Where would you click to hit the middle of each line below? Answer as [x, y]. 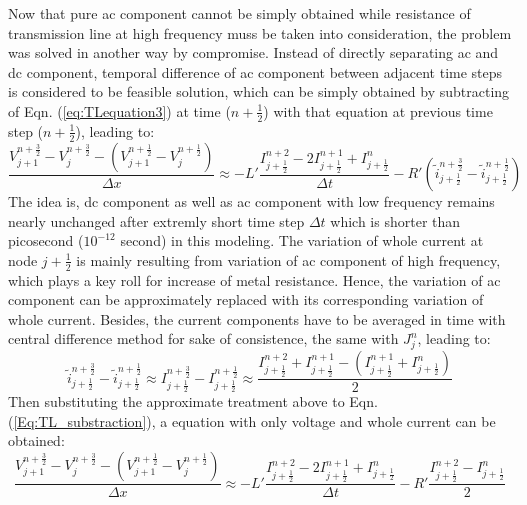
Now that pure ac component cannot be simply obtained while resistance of [239, 13]
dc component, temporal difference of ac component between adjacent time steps [255, 71]
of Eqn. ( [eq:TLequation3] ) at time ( [119, 110]
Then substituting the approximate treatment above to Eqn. [193, 401]
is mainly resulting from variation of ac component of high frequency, [288, 259]
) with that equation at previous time [378, 110]
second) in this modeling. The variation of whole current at [302, 240]
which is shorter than [395, 220]
